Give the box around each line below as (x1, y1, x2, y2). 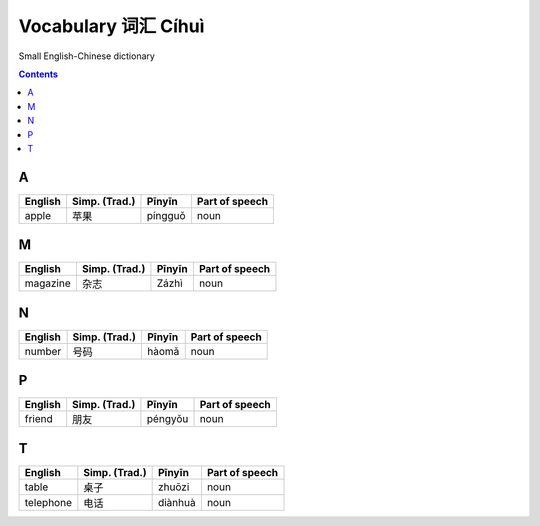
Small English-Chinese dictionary (18, 50, 155, 62)
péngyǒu (146, 412, 189, 426)
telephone (24, 495, 72, 509)
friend (24, 412, 54, 426)
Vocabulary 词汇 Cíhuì (18, 15, 205, 37)
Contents (18, 68, 59, 80)
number (24, 344, 62, 358)
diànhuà (157, 495, 196, 509)
